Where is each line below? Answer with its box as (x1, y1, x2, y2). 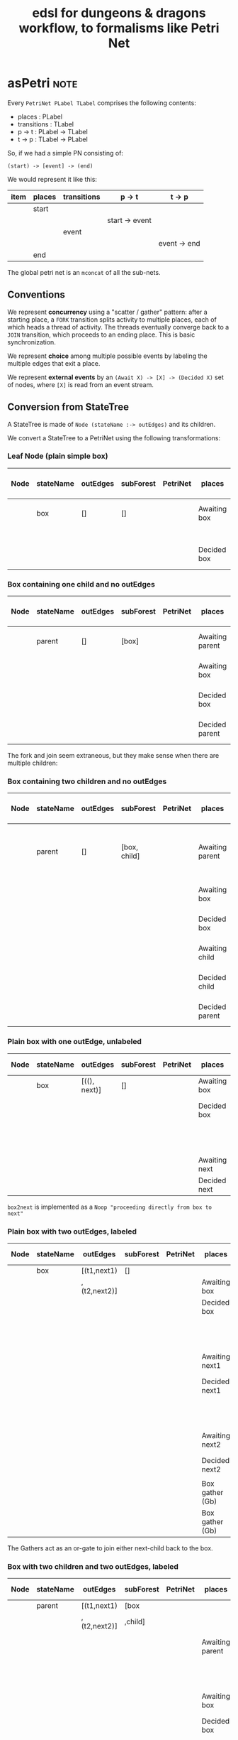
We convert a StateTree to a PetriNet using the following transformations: (7, 433, 221, 442)
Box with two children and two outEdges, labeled (7, 1561, 179, 1571)
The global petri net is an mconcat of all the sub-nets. (7, 268, 161, 276)
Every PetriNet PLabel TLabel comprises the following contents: (7, 98, 196, 107)
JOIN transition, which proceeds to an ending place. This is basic (7, 330, 195, 339)
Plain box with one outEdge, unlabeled (7, 1037, 142, 1047)
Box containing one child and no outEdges (7, 579, 156, 589)
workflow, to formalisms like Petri (18, 20, 220, 36)
